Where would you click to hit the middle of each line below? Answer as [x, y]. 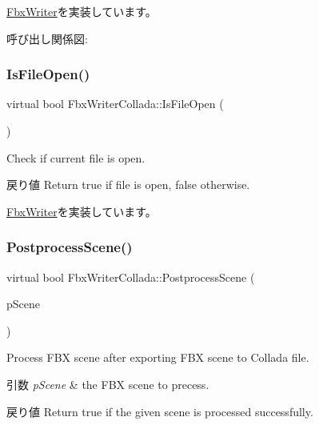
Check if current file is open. [76, 157]
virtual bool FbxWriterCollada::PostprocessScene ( [131, 277]
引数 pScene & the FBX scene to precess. [108, 384]
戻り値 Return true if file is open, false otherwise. [128, 184]
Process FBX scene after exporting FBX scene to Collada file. [158, 357]
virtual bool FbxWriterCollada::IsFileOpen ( [115, 104]
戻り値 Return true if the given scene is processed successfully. [160, 411]
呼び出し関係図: [47, 38]
